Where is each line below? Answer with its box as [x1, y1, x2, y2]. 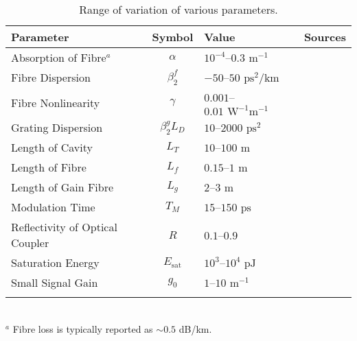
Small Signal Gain [11, 274, 98, 290]
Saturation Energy [11, 255, 100, 270]
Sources [303, 29, 346, 45]
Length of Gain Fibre [11, 179, 114, 195]
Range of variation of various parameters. [79, 1, 278, 17]
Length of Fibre [11, 159, 87, 175]
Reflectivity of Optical [11, 219, 117, 235]
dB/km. [178, 321, 212, 336]
